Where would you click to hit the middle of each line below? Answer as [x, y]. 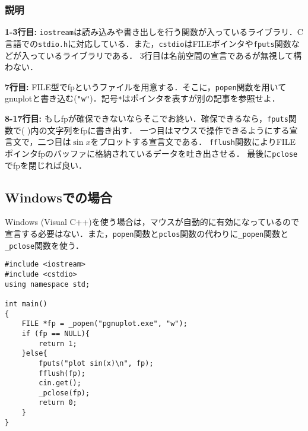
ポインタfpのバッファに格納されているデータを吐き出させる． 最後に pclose [151, 153]
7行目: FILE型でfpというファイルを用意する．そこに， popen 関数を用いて [146, 86]
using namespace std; [47, 284]
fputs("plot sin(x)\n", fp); [96, 363]
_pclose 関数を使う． [45, 245]
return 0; [58, 403]
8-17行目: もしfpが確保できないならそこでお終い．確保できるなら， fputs [147, 118]
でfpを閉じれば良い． [46, 165]
